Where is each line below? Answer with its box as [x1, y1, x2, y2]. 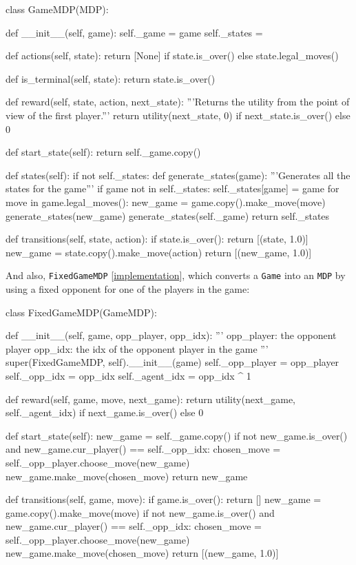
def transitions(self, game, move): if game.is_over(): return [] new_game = [6, 492, 322, 506]
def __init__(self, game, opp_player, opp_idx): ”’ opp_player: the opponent [6, 328, 337, 342]
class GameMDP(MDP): [6, 2, 109, 16]
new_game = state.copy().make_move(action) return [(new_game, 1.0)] [6, 245, 312, 259]
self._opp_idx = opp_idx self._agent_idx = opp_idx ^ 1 [6, 368, 251, 382]
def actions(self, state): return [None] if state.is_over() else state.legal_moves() [6, 48, 339, 63]
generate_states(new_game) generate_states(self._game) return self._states [6, 208, 330, 223]
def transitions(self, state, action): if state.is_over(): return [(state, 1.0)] [6, 232, 308, 246]
